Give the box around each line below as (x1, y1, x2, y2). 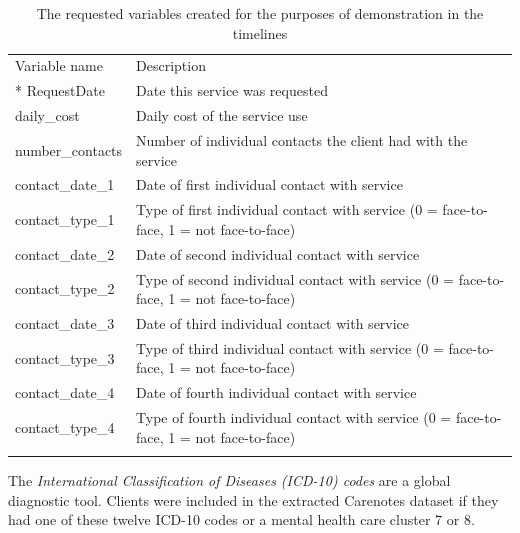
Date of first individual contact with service (136, 174, 403, 195)
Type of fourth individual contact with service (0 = (136, 407, 452, 428)
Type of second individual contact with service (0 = (136, 268, 454, 289)
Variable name (15, 55, 103, 76)
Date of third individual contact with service (136, 312, 410, 333)
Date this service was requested (136, 80, 328, 101)
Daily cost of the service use (136, 105, 308, 126)
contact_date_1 (15, 174, 115, 195)
